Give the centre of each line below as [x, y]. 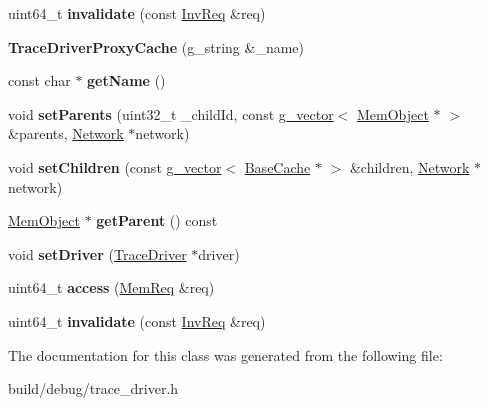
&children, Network [409, 166]
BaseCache [277, 166]
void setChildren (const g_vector [115, 166]
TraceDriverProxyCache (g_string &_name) [156, 46]
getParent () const [157, 220]
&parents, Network [66, 133]
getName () [126, 80]
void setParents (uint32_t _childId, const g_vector [171, 113]
